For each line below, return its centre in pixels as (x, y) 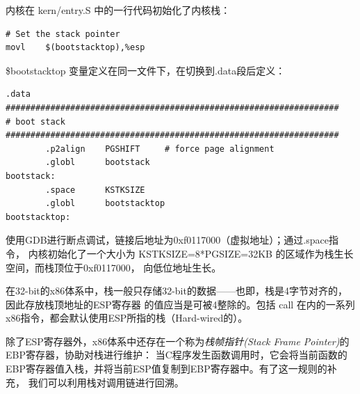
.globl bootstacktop (105, 204)
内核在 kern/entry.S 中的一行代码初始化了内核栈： (118, 10)
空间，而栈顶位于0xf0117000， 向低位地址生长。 (114, 267)
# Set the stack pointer (63, 34)
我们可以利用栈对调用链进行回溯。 (106, 382)
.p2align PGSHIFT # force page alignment (160, 149)
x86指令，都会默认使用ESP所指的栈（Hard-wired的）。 (127, 318)
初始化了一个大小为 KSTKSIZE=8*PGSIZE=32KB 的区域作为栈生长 (201, 253)
